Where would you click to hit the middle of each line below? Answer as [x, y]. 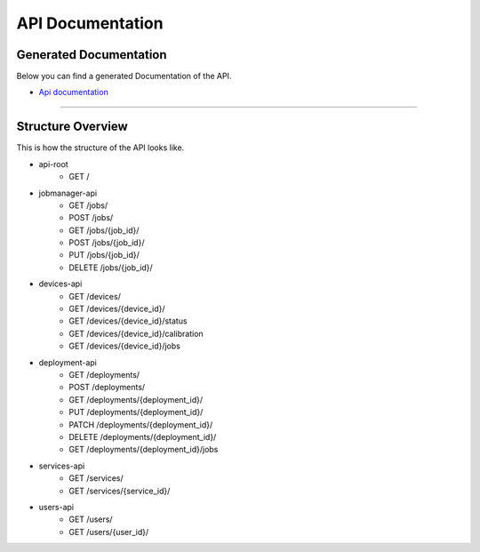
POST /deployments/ [107, 388]
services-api [62, 466]
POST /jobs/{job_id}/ [107, 243]
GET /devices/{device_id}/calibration [136, 333]
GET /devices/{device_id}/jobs [125, 346]
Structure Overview [72, 127]
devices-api [60, 284]
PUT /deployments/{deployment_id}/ [136, 412]
